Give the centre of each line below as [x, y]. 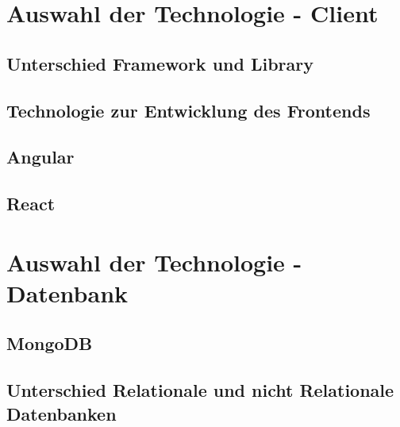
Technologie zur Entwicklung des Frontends [188, 110]
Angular [40, 157]
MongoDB [50, 343]
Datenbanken [62, 413]
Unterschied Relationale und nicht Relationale [200, 390]
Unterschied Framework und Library [160, 63]
